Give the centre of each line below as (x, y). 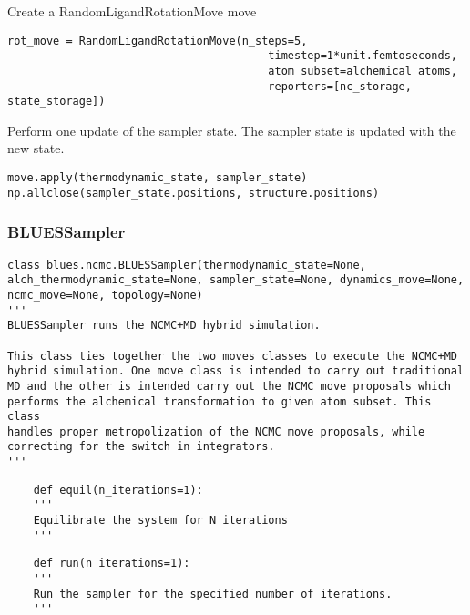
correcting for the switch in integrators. (141, 447)
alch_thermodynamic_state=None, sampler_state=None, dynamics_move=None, (236, 280)
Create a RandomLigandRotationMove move (132, 11)
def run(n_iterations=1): (112, 564)
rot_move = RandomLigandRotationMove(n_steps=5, (158, 41)
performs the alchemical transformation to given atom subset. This (220, 401)
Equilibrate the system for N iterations (160, 521)
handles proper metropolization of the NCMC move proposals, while (216, 431)
